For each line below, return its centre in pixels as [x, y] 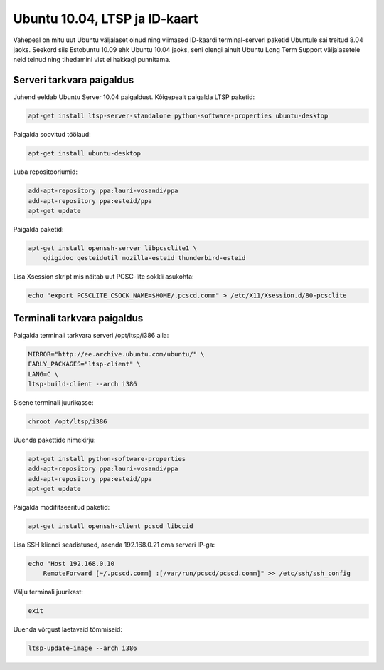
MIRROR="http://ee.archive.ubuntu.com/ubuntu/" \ [116, 354]
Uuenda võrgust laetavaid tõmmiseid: [68, 629]
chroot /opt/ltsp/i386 [68, 421]
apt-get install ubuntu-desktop [85, 154]
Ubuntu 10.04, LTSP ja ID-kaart [106, 19]
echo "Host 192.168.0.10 [71, 563]
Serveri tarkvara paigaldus [74, 80]
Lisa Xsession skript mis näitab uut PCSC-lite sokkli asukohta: [104, 277]
